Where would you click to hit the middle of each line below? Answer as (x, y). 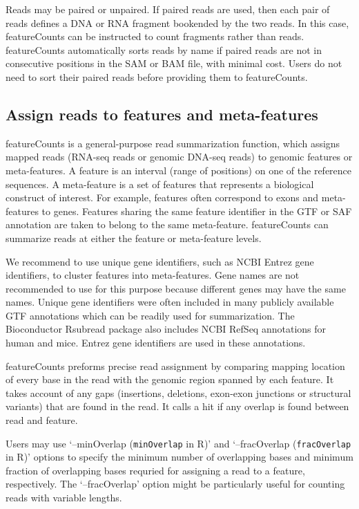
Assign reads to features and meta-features (162, 114)
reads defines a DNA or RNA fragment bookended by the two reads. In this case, (177, 22)
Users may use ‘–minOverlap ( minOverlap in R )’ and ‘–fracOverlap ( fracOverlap (178, 443)
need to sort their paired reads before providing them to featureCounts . (157, 76)
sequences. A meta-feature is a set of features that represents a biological (160, 184)
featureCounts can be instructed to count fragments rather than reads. (155, 36)
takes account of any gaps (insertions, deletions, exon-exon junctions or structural (178, 392)
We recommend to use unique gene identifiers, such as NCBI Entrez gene (160, 261)
